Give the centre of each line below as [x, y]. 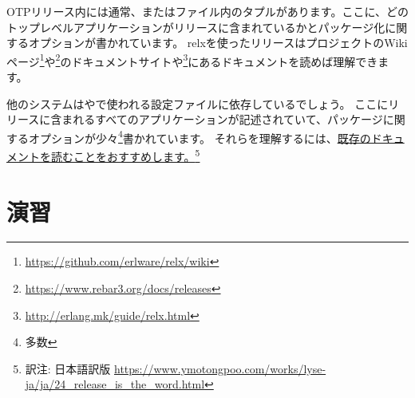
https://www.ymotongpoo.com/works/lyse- [220, 368]
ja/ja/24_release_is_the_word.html [115, 384]
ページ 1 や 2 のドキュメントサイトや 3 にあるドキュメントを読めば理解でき [192, 60]
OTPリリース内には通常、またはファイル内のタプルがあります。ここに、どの [208, 11]
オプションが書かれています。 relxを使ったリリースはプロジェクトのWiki [218, 43]
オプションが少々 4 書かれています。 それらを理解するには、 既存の [200, 136]
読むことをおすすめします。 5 [125, 155]
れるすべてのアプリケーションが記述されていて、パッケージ [228, 119]
